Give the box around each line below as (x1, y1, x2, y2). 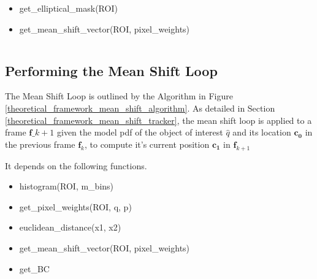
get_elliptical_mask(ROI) (19, 2, 118, 14)
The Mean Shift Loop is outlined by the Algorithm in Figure (5, 90, 233, 102)
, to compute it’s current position (84, 137, 210, 150)
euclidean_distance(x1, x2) (19, 221, 121, 234)
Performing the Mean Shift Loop (5, 61, 218, 80)
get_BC (19, 262, 50, 275)
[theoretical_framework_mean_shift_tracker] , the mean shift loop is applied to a (5, 113, 312, 126)
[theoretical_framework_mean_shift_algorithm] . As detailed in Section (5, 101, 275, 114)
